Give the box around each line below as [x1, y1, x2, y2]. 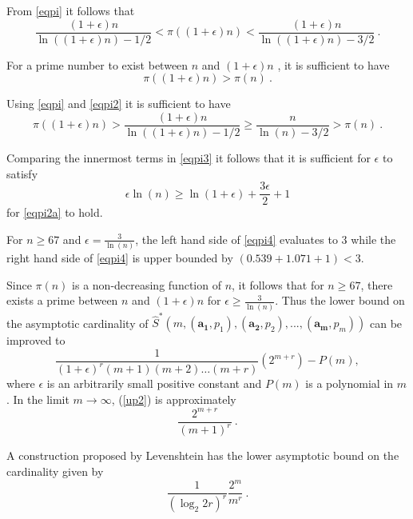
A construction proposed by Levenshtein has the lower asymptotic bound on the [6, 447, 399, 464]
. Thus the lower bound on [275, 292, 405, 309]
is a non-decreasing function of [72, 276, 221, 293]
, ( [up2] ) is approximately [111, 390, 236, 407]
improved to [6, 332, 66, 349]
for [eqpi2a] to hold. [6, 204, 103, 221]
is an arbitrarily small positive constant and [46, 375, 262, 392]
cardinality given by [6, 462, 104, 479]
